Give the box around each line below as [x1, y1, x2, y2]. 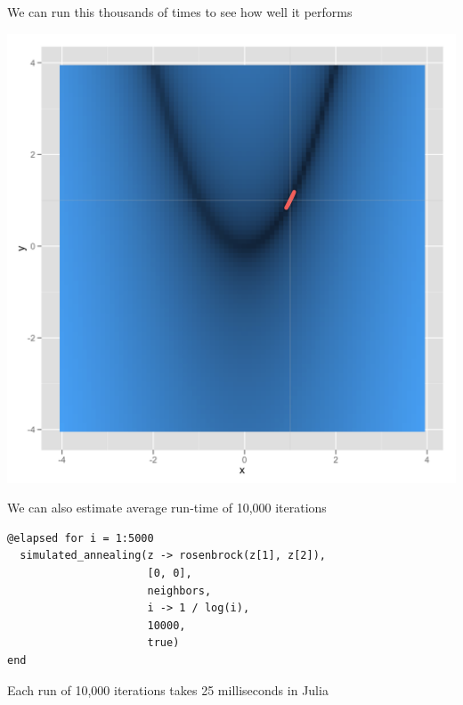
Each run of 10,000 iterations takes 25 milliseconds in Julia [7, 680, 329, 699]
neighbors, [147, 584, 212, 597]
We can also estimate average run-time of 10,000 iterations [7, 498, 327, 517]
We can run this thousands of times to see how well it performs [7, 3, 353, 20]
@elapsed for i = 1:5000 [7, 531, 154, 545]
